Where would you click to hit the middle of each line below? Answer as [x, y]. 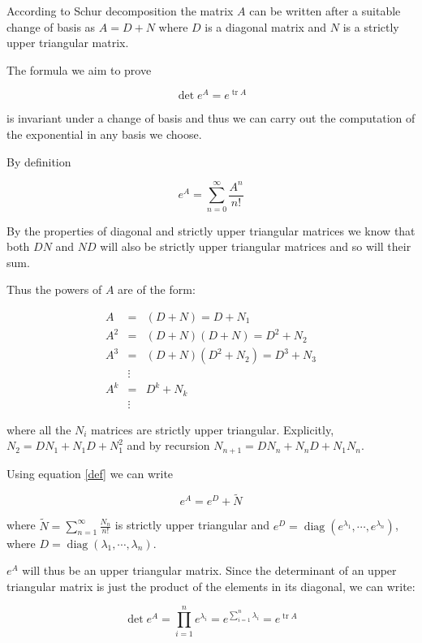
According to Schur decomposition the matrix [120, 11]
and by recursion [168, 445]
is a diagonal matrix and [266, 26]
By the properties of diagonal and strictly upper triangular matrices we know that [211, 230]
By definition [39, 161]
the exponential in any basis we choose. [104, 134]
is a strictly [371, 26]
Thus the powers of [54, 289]
